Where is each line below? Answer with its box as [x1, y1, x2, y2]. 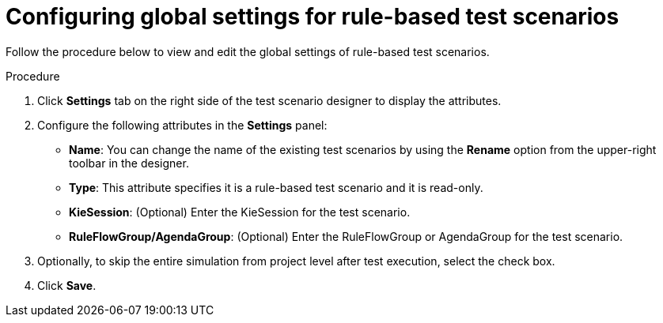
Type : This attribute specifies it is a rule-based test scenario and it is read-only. [69, 180, 483, 194]
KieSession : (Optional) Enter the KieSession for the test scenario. [69, 205, 411, 219]
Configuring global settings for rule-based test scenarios [6, 3, 619, 30]
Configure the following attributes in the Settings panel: [37, 118, 328, 132]
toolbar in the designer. [69, 156, 189, 170]
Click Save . [37, 278, 97, 292]
